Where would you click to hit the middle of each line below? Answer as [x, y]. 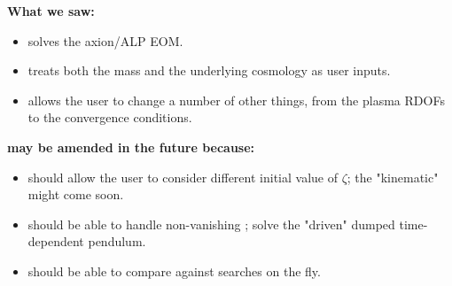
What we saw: [51, 11]
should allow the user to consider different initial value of [183, 177]
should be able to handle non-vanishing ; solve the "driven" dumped [211, 224]
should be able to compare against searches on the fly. [174, 271]
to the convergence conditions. [110, 117]
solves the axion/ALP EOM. [105, 40]
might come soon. [76, 194]
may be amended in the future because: [131, 147]
